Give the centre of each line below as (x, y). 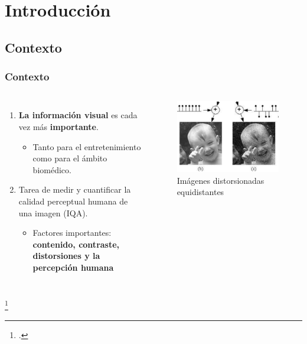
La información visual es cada (78, 115)
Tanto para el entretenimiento (87, 146)
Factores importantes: (72, 233)
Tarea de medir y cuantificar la (75, 189)
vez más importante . (58, 126)
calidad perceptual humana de (73, 201)
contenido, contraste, (76, 244)
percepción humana (73, 267)
